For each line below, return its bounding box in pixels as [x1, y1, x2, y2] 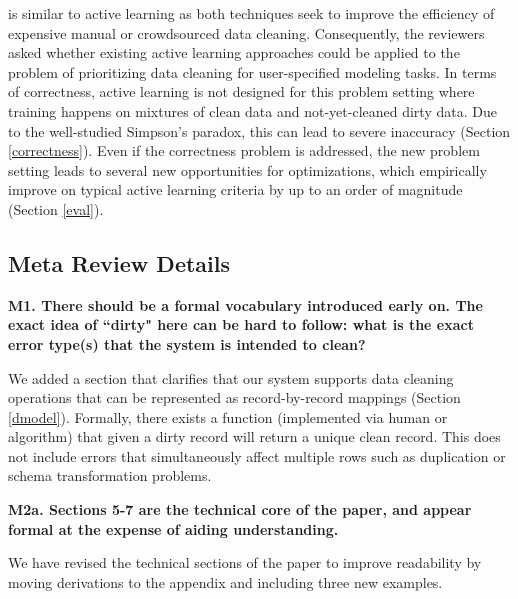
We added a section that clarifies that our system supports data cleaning [8, 367, 454, 388]
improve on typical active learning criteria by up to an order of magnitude [8, 179, 463, 200]
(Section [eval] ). [8, 198, 104, 219]
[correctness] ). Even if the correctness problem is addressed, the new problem [8, 140, 480, 161]
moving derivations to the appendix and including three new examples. [8, 571, 443, 592]
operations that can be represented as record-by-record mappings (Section [8, 387, 461, 408]
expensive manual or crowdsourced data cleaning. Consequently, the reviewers [8, 22, 485, 43]
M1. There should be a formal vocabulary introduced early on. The [8, 294, 483, 315]
